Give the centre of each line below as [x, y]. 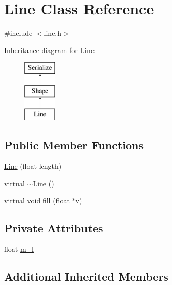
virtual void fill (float [37, 200]
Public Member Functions [74, 145]
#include [18, 33]
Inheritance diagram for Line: [50, 50]
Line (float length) [33, 166]
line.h [53, 33]
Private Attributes [54, 228]
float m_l [19, 249]
